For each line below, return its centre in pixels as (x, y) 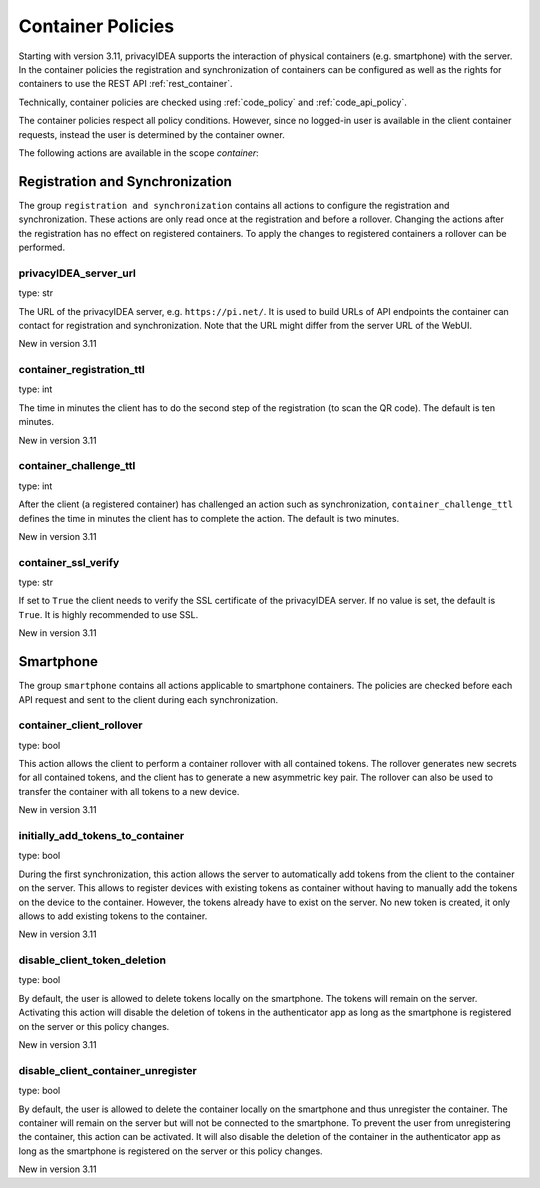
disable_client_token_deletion (92, 960)
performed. (41, 247)
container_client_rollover (80, 725)
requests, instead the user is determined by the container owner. (151, 134)
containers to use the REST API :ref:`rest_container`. (126, 84)
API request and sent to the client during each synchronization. (148, 699)
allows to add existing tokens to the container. (113, 916)
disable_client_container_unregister (107, 1070)
